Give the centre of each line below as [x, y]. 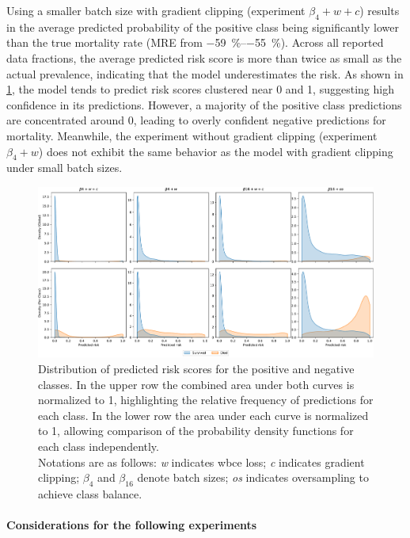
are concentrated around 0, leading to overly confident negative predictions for [196, 120]
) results [380, 10]
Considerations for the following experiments [132, 525]
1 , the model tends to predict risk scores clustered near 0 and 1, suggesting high [200, 89]
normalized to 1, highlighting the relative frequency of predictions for [206, 400]
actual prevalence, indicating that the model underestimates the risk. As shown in [205, 73]
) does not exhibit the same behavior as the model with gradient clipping [216, 151]
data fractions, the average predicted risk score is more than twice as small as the [204, 57]
